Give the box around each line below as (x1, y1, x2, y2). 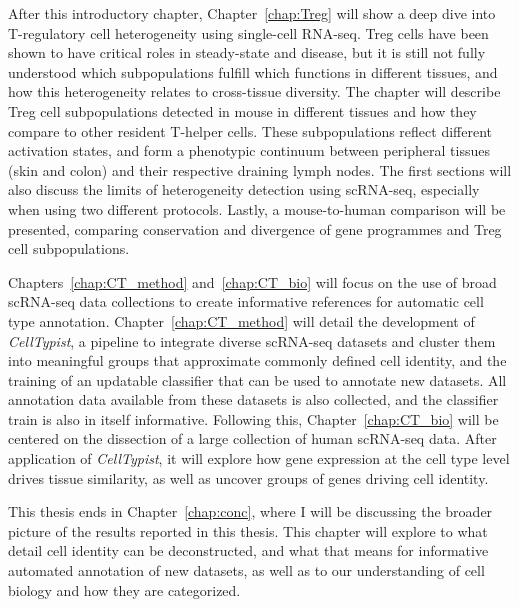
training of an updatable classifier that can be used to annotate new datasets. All (8, 369, 507, 390)
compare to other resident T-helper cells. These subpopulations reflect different (8, 120, 492, 141)
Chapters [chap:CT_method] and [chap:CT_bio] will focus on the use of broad (8, 271, 497, 292)
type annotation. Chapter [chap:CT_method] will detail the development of (8, 310, 475, 331)
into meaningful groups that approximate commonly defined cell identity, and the (8, 350, 507, 371)
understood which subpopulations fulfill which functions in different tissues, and (8, 61, 498, 82)
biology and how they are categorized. (8, 579, 241, 600)
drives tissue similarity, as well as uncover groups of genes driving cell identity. (8, 467, 489, 488)
